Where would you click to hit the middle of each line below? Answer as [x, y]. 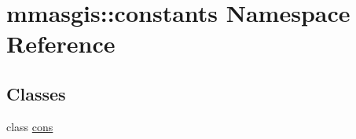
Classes [36, 93]
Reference [61, 44]
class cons [30, 126]
